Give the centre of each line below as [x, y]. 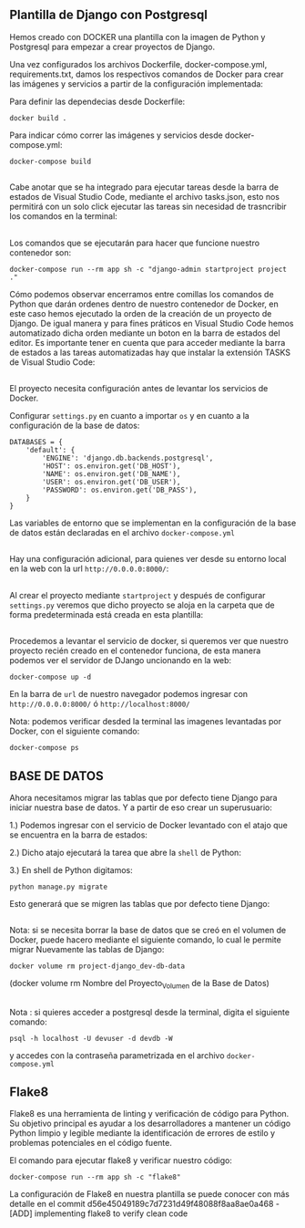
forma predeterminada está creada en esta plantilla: [107, 614]
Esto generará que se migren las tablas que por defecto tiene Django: [140, 903]
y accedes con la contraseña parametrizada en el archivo [117, 1055]
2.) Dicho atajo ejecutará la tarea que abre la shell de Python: [125, 852]
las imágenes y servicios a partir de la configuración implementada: [137, 83]
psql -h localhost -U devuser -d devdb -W [91, 1038]
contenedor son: [40, 252]
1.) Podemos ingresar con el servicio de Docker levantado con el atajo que [149, 825]
